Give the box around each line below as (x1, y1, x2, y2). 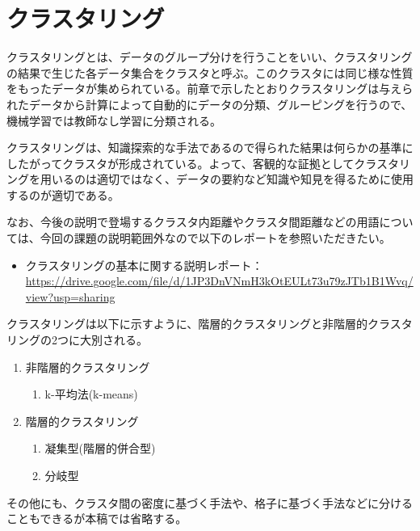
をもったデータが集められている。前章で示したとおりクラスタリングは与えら (6, 80, 414, 97)
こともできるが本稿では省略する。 (6, 510, 187, 527)
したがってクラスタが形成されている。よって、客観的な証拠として (6, 154, 355, 171)
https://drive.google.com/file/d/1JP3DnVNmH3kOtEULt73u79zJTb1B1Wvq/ (25, 272, 414, 289)
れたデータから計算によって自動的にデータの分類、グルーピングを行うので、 (6, 95, 413, 112)
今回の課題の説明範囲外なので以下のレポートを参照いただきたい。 (40, 230, 391, 247)
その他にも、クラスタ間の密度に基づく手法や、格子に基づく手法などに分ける (6, 494, 413, 511)
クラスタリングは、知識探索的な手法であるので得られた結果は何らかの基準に (6, 139, 414, 156)
